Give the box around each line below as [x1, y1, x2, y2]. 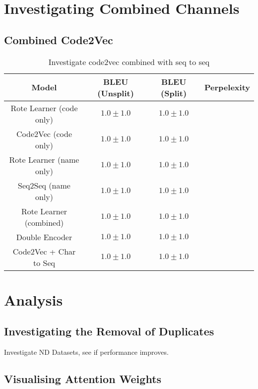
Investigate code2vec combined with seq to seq [48, 56, 210, 67]
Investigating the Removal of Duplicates [4, 324, 214, 339]
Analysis [4, 289, 63, 310]
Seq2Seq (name [18, 179, 70, 191]
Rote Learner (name [9, 153, 79, 165]
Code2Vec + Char [12, 245, 76, 257]
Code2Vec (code [16, 128, 72, 139]
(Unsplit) [97, 87, 134, 99]
